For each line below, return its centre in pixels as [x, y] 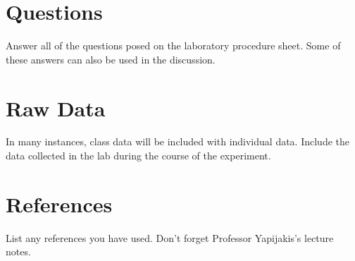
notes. [18, 251]
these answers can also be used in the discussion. [111, 59]
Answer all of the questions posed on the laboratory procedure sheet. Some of [173, 45]
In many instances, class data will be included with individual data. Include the [178, 141]
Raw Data [56, 108]
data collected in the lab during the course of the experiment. [138, 156]
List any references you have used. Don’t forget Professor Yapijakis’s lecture [170, 237]
